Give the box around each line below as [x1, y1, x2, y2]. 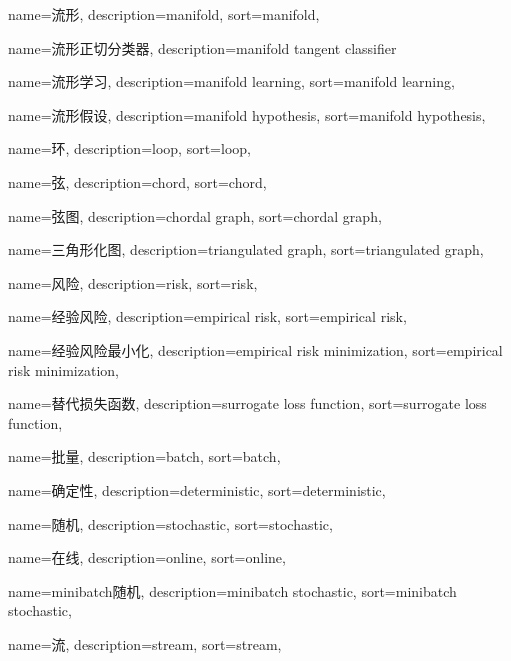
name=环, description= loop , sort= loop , [8, 138, 251, 159]
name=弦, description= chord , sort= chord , [8, 171, 267, 192]
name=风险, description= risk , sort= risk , [8, 272, 258, 293]
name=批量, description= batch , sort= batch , [8, 446, 281, 467]
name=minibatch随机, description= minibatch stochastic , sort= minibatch [8, 580, 457, 601]
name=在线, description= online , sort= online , [8, 547, 286, 568]
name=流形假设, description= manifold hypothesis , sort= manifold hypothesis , [8, 104, 486, 125]
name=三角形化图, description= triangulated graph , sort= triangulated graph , [8, 239, 484, 260]
